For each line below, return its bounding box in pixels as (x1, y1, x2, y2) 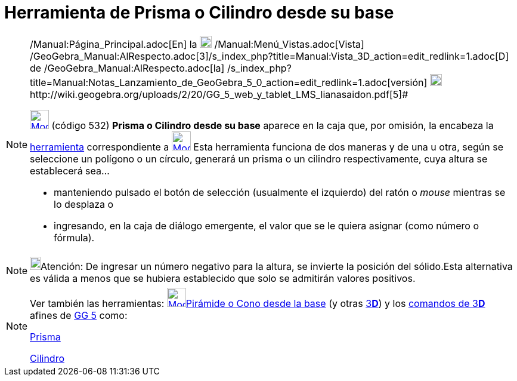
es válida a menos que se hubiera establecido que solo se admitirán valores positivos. (30, 272, 416, 284)
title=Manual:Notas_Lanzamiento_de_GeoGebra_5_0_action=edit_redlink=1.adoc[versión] (30, 76, 428, 88)
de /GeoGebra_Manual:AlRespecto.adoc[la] (30, 62, 225, 74)
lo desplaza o (54, 198, 114, 210)
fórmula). (54, 231, 95, 244)
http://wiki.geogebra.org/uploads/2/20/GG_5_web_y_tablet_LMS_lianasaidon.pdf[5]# (30, 88, 408, 100)
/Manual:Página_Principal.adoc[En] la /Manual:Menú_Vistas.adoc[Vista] (30, 38, 364, 50)
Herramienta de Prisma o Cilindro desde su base (4, 2, 394, 23)
